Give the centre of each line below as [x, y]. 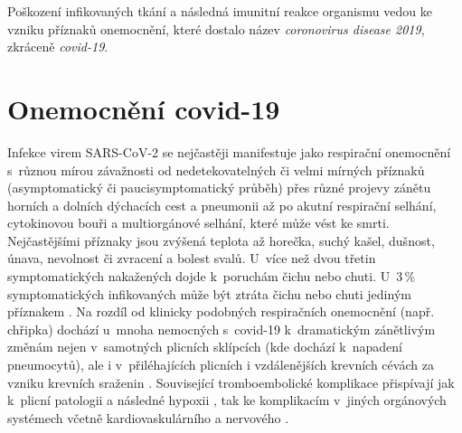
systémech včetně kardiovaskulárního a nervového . [148, 417]
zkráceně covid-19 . [58, 47]
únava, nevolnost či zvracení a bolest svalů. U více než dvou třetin [192, 258]
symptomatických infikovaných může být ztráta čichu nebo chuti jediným [209, 293]
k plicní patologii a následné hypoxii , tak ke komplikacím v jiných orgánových [227, 400]
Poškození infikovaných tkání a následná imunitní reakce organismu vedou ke [220, 11]
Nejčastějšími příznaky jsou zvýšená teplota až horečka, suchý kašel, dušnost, [221, 240]
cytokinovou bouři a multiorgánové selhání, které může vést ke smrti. [198, 223]
